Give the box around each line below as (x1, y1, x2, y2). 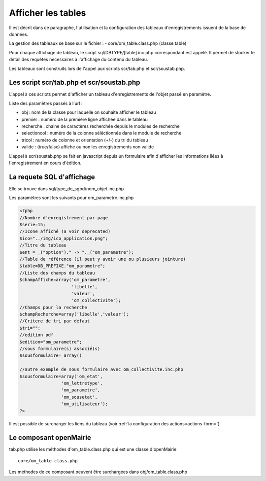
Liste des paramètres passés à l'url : (9, 100, 83, 106)
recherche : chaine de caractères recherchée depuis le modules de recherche (21, 123, 180, 129)
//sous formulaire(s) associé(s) (19, 346, 100, 352)
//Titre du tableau (19, 242, 66, 248)
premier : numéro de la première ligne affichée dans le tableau (21, 116, 148, 122)
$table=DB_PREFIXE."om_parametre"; (19, 263, 105, 269)
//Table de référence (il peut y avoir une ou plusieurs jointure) (19, 256, 186, 262)
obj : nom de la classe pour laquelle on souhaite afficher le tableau (21, 109, 156, 115)
